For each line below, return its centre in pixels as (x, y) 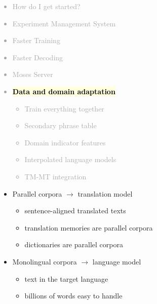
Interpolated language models (70, 159)
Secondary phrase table (61, 125)
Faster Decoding (38, 57)
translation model (105, 193)
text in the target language (66, 278)
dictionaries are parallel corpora (74, 244)
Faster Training (36, 40)
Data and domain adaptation (64, 91)
